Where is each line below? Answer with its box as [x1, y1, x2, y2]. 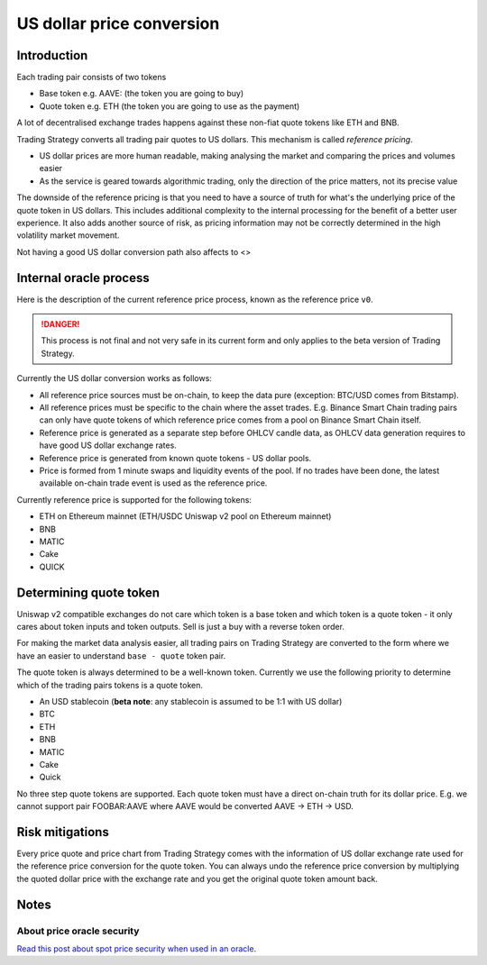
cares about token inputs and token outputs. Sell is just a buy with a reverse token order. [16, 621, 345, 632]
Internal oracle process [16, 270, 151, 286]
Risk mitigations [16, 824, 110, 840]
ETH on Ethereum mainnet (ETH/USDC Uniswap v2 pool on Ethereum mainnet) [39, 511, 332, 522]
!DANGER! [41, 319, 80, 330]
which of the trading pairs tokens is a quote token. [16, 679, 203, 690]
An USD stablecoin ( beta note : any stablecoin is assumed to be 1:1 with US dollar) [39, 696, 343, 706]
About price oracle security [16, 924, 140, 937]
